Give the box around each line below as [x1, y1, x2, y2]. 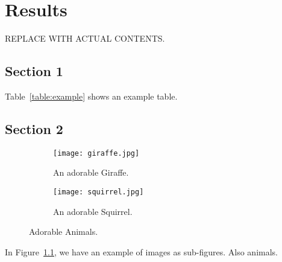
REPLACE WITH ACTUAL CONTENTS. [5, 32, 165, 45]
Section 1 [5, 62, 63, 80]
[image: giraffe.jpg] [53, 149, 140, 158]
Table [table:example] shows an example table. [5, 89, 178, 102]
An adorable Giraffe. [53, 166, 129, 179]
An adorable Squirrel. [53, 205, 133, 217]
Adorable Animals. [29, 225, 98, 238]
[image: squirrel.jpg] [53, 187, 144, 196]
